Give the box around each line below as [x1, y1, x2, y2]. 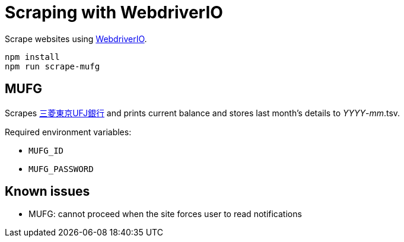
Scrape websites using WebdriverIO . [5, 33, 147, 44]
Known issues [5, 184, 90, 199]
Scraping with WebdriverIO [5, 2, 223, 23]
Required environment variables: [5, 126, 132, 137]
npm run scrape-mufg [5, 61, 100, 71]
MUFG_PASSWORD [28, 164, 94, 174]
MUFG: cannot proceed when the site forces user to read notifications [28, 209, 302, 219]
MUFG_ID [28, 145, 64, 155]
